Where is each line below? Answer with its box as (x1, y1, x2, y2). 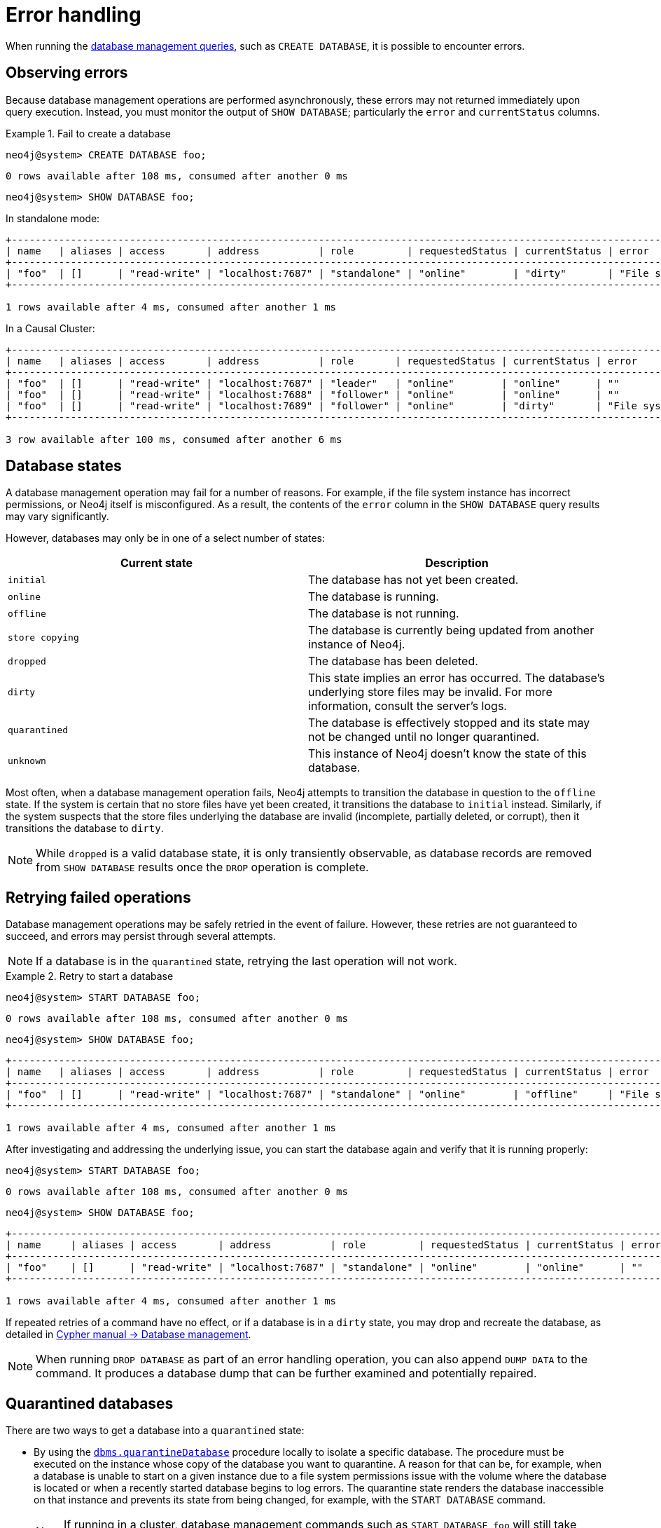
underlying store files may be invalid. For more (308, 685, 552, 700)
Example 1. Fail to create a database (6, 127, 171, 139)
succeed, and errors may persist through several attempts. (6, 930, 276, 943)
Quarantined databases (6, 1394, 174, 1412)
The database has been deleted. (308, 654, 478, 669)
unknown (8, 755, 46, 766)
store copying (8, 632, 79, 643)
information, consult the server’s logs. (308, 699, 507, 714)
